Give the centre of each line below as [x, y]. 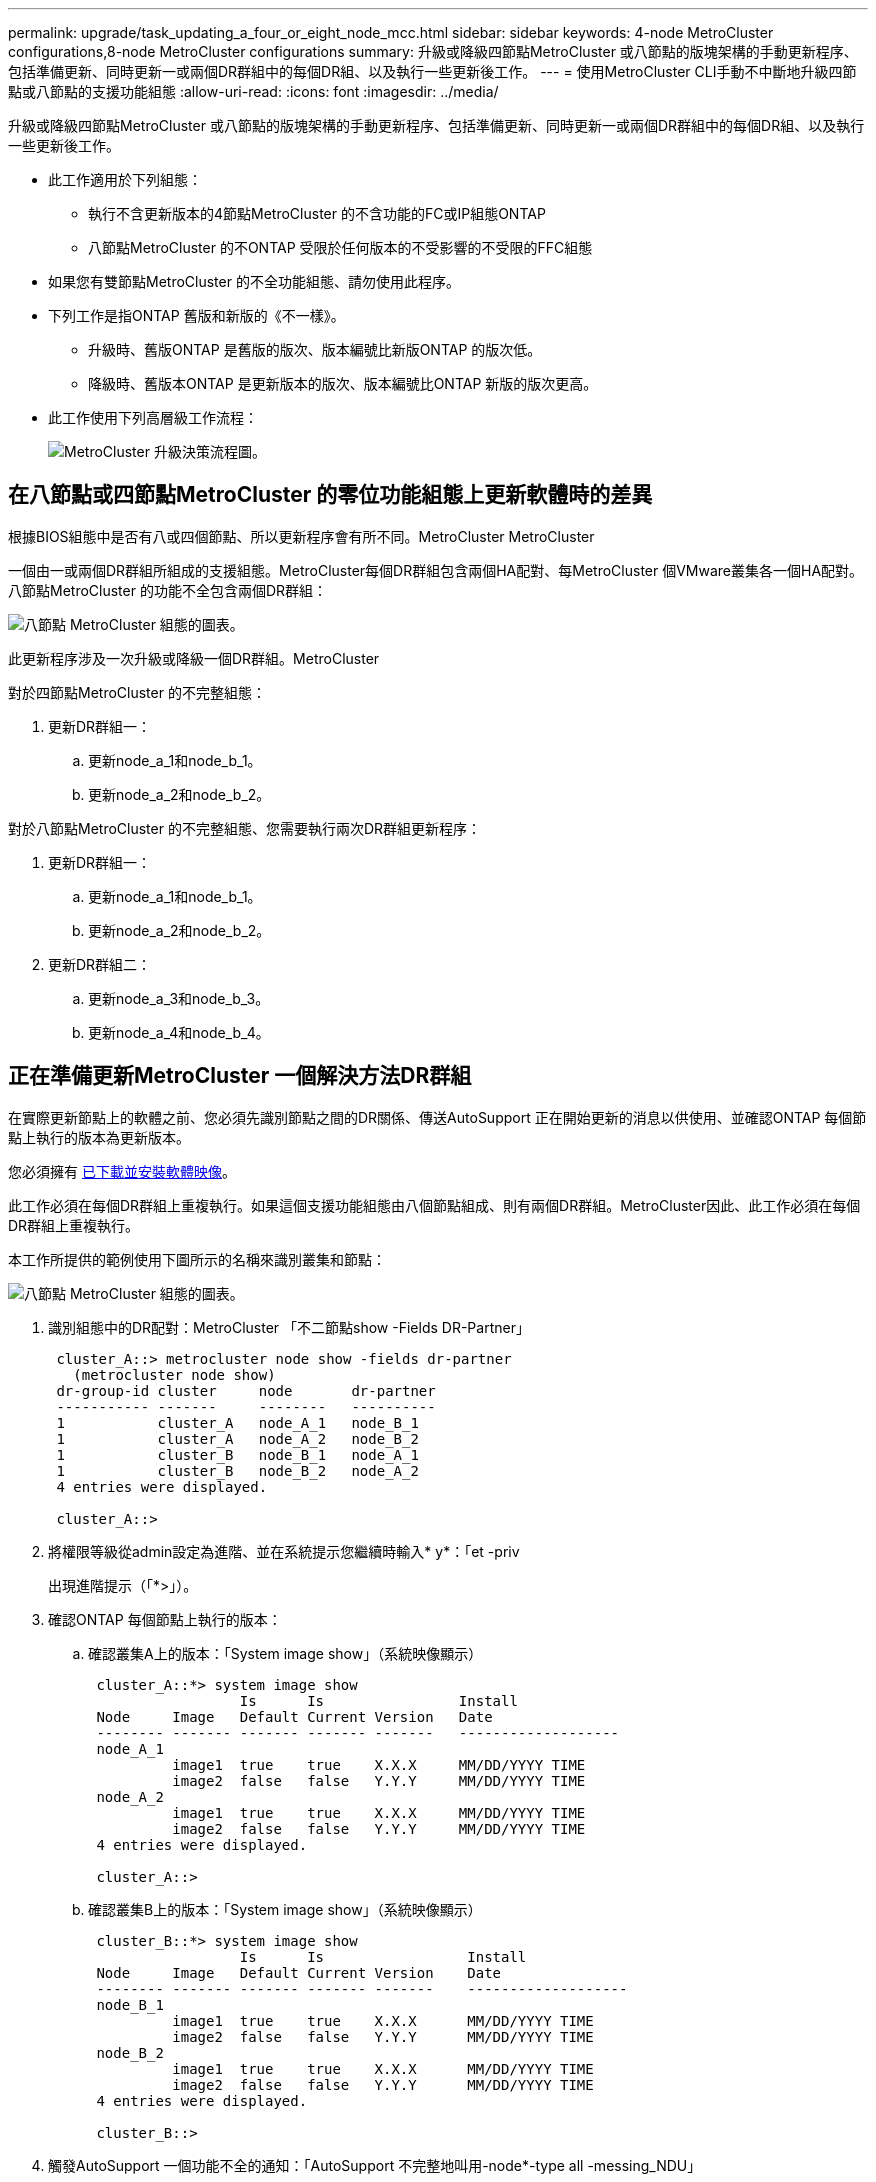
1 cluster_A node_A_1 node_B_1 [237, 1422]
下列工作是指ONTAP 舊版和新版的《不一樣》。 [196, 315]
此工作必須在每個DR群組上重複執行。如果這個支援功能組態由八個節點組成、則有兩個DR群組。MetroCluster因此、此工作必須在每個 [434, 1205]
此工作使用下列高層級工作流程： [153, 417]
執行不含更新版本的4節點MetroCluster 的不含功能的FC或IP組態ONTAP [317, 213]
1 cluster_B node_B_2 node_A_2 [237, 1470]
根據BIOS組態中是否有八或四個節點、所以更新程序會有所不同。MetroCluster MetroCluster [301, 536]
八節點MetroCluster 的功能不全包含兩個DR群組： [168, 590]
